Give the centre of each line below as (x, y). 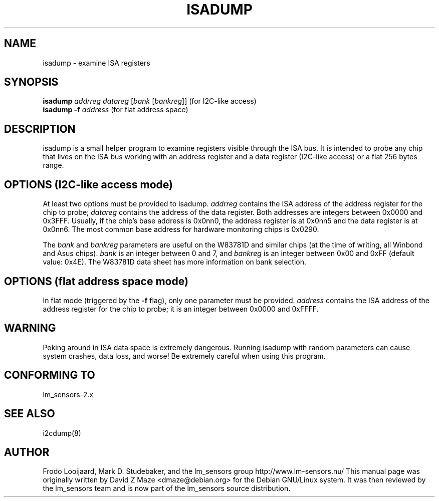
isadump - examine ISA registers (96, 63)
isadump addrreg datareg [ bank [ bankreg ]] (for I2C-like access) (150, 101)
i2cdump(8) (62, 433)
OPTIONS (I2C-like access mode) (88, 184)
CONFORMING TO (50, 375)
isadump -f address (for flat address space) (116, 110)
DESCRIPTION (40, 129)
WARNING (30, 328)
